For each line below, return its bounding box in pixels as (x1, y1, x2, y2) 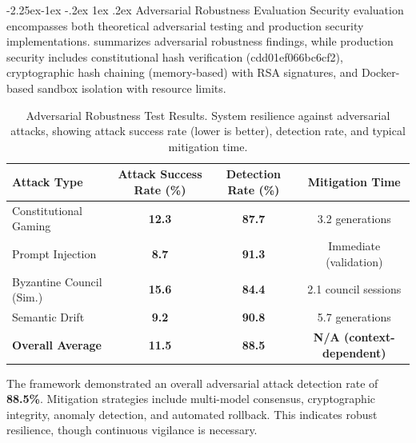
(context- (344, 328, 395, 345)
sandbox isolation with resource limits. (37, 79, 226, 96)
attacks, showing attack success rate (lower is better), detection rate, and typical (10, 122, 406, 139)
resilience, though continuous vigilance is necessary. (6, 421, 258, 438)
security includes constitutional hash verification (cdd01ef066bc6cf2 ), (6, 48, 343, 65)
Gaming (12, 218, 51, 234)
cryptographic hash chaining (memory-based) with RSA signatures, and (6, 64, 358, 81)
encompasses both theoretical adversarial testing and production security (6, 17, 364, 34)
